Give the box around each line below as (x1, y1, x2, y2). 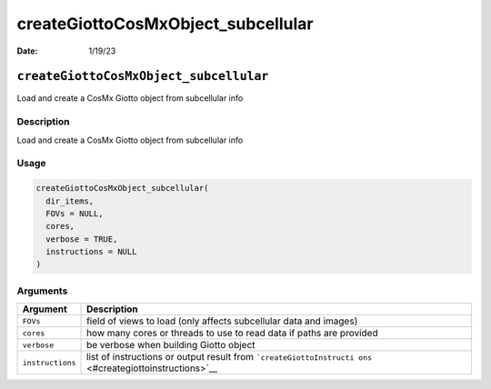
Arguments (16, 284, 68, 297)
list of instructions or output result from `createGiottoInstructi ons (86, 351, 373, 364)
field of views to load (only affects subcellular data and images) (86, 314, 358, 327)
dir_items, (45, 195, 95, 206)
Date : (16, 45, 38, 56)
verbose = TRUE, (45, 234, 118, 244)
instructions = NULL (45, 246, 137, 257)
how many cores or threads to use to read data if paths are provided (86, 327, 378, 340)
